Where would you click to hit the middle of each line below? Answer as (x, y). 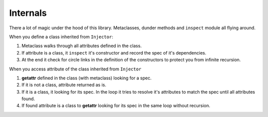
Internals (28, 13)
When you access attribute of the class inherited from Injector (75, 69)
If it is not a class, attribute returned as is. (64, 85)
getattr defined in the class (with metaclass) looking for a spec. (87, 78)
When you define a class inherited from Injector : (61, 37)
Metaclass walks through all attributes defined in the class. (82, 46)
